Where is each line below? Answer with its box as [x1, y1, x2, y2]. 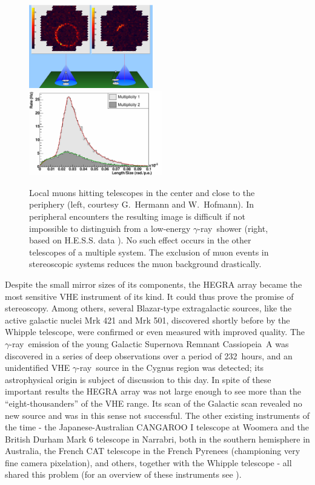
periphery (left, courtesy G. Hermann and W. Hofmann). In [29, 198, 254, 211]
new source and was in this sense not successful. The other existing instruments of [5, 409, 310, 421]
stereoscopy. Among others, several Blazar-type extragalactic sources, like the [5, 302, 292, 314]
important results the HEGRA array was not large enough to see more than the [5, 385, 302, 398]
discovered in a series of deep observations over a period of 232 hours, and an [5, 349, 293, 362]
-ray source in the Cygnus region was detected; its [77, 361, 264, 374]
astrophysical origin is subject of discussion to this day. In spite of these [5, 373, 271, 385]
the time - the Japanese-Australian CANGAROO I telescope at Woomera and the [5, 421, 310, 433]
